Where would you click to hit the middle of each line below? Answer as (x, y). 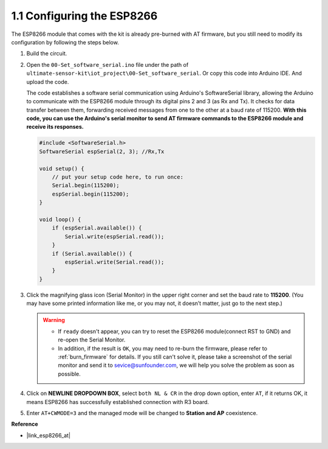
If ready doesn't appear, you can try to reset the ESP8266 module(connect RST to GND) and (174, 331)
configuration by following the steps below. (65, 42)
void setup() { (62, 168)
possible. (70, 374)
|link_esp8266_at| (49, 435)
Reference (25, 424)
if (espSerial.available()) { (97, 228)
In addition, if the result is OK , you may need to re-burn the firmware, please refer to (162, 348)
